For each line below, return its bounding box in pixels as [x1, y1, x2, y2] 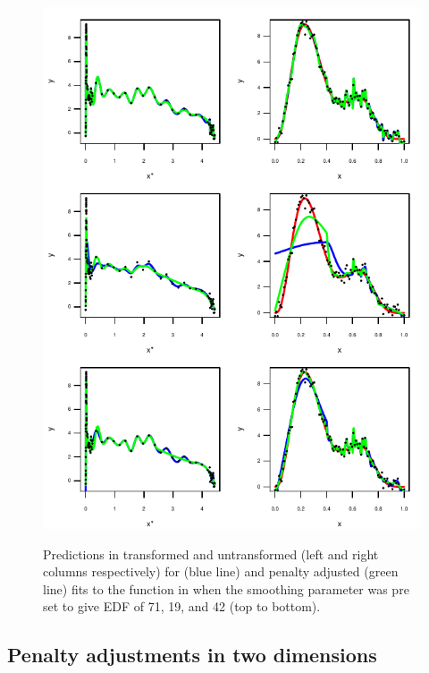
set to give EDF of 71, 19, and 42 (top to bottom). [43, 597, 321, 616]
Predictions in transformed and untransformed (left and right [43, 544, 379, 563]
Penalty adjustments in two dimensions [7, 641, 377, 669]
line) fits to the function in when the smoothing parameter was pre [43, 579, 409, 598]
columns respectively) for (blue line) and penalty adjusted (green [43, 562, 399, 581]
